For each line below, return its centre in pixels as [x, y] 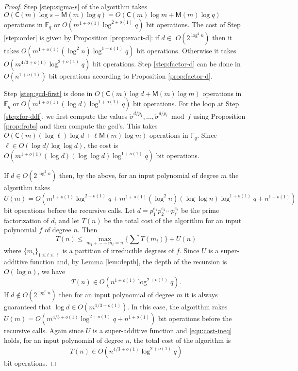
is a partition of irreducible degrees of [118, 250]
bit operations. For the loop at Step [186, 104]
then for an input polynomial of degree [116, 295]
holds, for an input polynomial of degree [64, 340]
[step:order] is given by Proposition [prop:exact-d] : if [82, 37]
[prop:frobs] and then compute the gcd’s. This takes [81, 125]
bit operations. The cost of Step [193, 24]
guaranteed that [28, 307]
